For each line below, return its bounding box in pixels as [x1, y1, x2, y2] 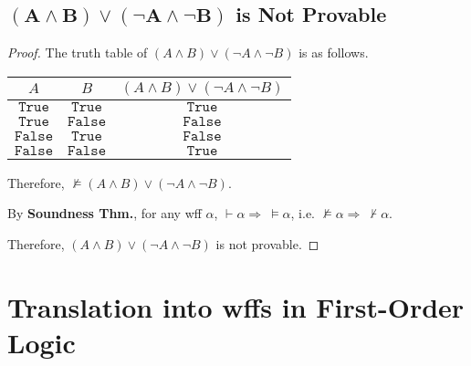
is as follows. [298, 43, 369, 62]
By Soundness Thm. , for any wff [7, 204, 202, 223]
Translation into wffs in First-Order [7, 288, 465, 325]
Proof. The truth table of [7, 43, 148, 62]
